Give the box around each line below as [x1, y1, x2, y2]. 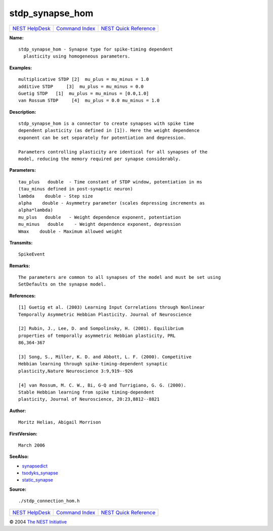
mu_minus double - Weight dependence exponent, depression [18, 221, 181, 227]
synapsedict [22, 463, 48, 469]
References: [9, 293, 36, 299]
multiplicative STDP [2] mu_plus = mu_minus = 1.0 [18, 76, 149, 82]
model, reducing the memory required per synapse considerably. [18, 156, 181, 162]
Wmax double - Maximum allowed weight [18, 228, 122, 234]
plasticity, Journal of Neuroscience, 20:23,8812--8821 [18, 397, 160, 402]
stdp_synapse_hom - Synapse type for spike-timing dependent [18, 46, 173, 52]
